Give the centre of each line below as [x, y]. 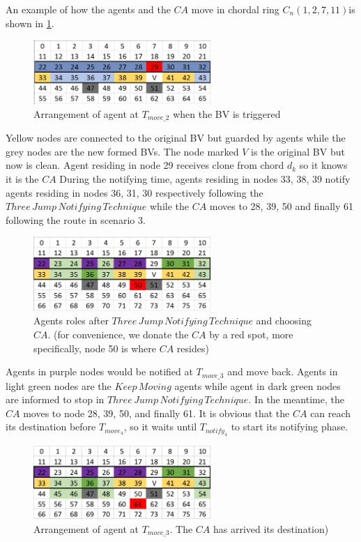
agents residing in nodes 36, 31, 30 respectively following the [135, 192]
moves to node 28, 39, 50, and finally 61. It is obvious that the [156, 413]
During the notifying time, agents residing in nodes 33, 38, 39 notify [205, 179]
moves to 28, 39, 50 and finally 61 [282, 206]
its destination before [51, 427]
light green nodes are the [59, 385]
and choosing [284, 321]
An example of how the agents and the [88, 9]
